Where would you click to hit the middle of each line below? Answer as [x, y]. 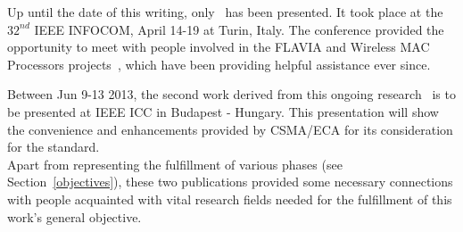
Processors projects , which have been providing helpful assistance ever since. [219, 64]
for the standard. [54, 147]
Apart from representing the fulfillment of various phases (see [175, 164]
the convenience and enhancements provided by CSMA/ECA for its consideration [230, 129]
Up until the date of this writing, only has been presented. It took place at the [225, 12]
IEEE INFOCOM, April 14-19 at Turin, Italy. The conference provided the [239, 29]
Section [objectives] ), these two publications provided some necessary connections [230, 182]
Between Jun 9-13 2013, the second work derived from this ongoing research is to [231, 94]
